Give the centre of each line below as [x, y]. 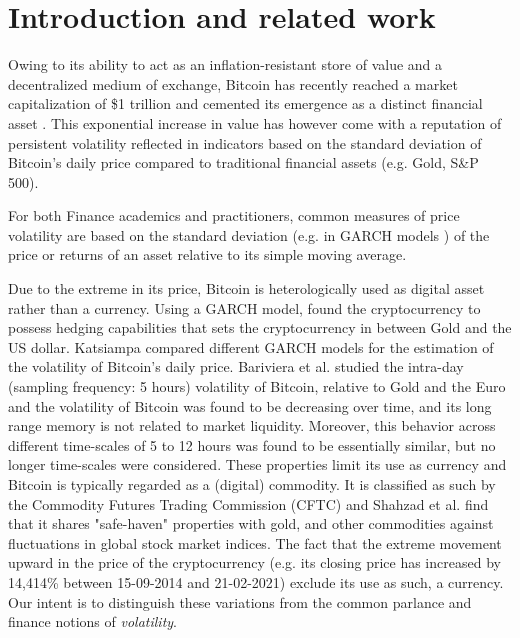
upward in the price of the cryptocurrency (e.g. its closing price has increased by [254, 562]
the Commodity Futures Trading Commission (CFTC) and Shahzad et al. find [248, 503]
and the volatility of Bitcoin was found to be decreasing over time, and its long [250, 405]
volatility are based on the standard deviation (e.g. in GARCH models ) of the [249, 234]
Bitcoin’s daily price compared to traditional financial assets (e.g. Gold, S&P [243, 162]
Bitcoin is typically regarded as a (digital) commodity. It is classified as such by [252, 484]
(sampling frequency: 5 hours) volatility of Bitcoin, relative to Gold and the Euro [257, 386]
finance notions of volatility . [93, 621]
